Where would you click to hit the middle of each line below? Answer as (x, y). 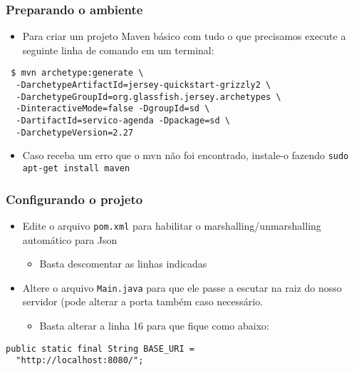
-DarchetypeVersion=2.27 (74, 132)
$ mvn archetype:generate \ (77, 73)
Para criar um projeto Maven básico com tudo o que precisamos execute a (184, 36)
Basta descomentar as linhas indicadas (123, 264)
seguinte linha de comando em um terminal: (118, 50)
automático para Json (70, 239)
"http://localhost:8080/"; (80, 361)
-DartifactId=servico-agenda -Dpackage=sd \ (123, 121)
